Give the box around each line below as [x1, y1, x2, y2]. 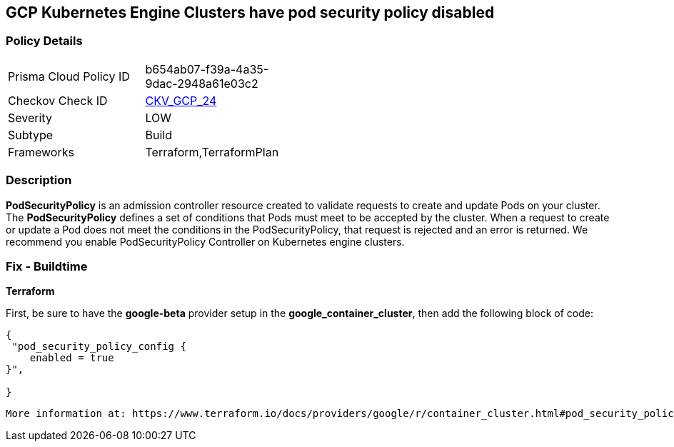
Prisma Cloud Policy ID [8, 69, 130, 84]
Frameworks [8, 144, 74, 159]
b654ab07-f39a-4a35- [145, 61, 269, 76]
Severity [8, 110, 52, 125]
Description [6, 173, 72, 188]
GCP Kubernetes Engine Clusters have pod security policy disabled [6, 4, 495, 21]
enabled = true [29, 352, 114, 364]
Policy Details [6, 34, 83, 49]
